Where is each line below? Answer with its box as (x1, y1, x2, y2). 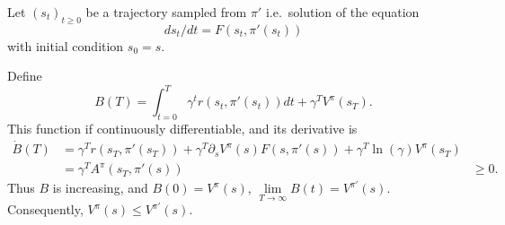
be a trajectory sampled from (85, 3, 247, 21)
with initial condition (7, 36, 124, 55)
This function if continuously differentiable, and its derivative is (7, 119, 358, 138)
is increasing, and (52, 178, 148, 197)
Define (7, 66, 42, 85)
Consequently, (7, 200, 84, 219)
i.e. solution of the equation (265, 3, 420, 21)
